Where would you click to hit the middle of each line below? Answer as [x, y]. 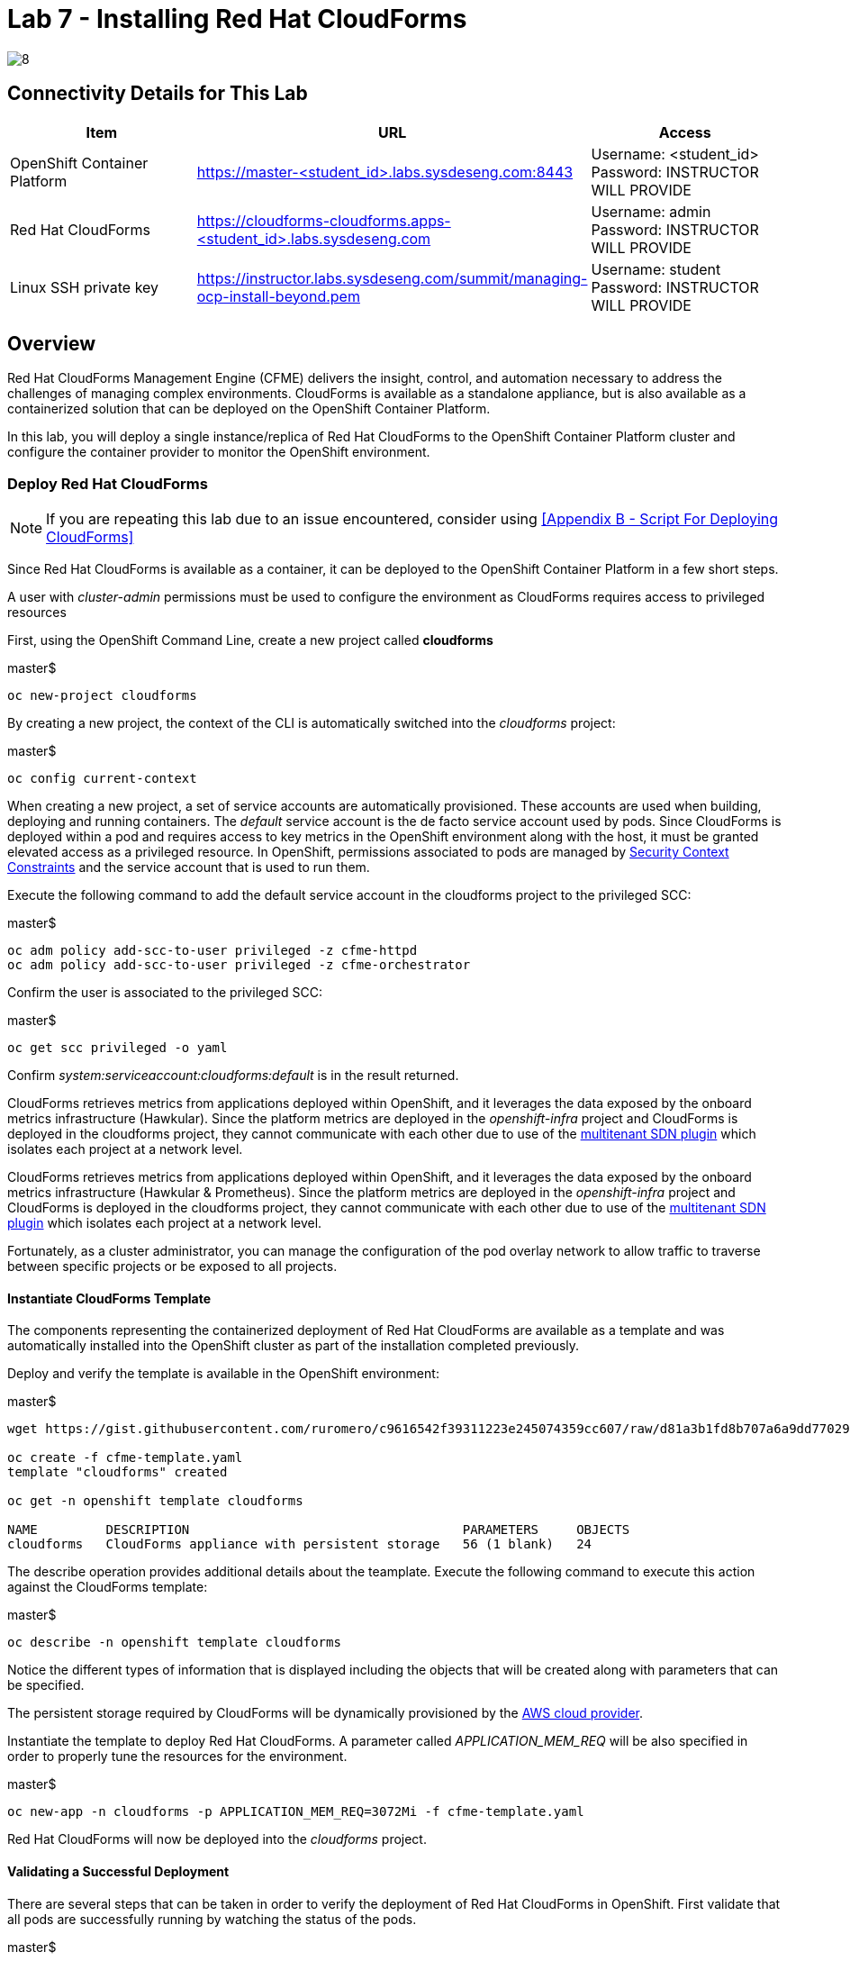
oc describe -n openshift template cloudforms [174, 1643]
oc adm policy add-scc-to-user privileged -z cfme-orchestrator [239, 965]
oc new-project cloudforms [102, 696]
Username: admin [651, 211]
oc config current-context [102, 779]
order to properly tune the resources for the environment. [177, 1757]
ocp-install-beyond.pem [278, 296]
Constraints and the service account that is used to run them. [189, 867]
